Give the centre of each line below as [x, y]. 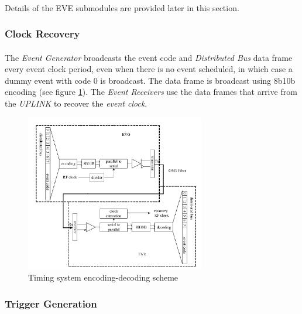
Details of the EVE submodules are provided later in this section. [122, 7]
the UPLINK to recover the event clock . [76, 103]
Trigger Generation [51, 303]
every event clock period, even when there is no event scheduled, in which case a [149, 69]
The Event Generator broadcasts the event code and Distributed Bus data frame [149, 57]
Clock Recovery [42, 34]
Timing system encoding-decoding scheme [103, 277]
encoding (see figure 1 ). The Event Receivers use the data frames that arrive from [151, 92]
